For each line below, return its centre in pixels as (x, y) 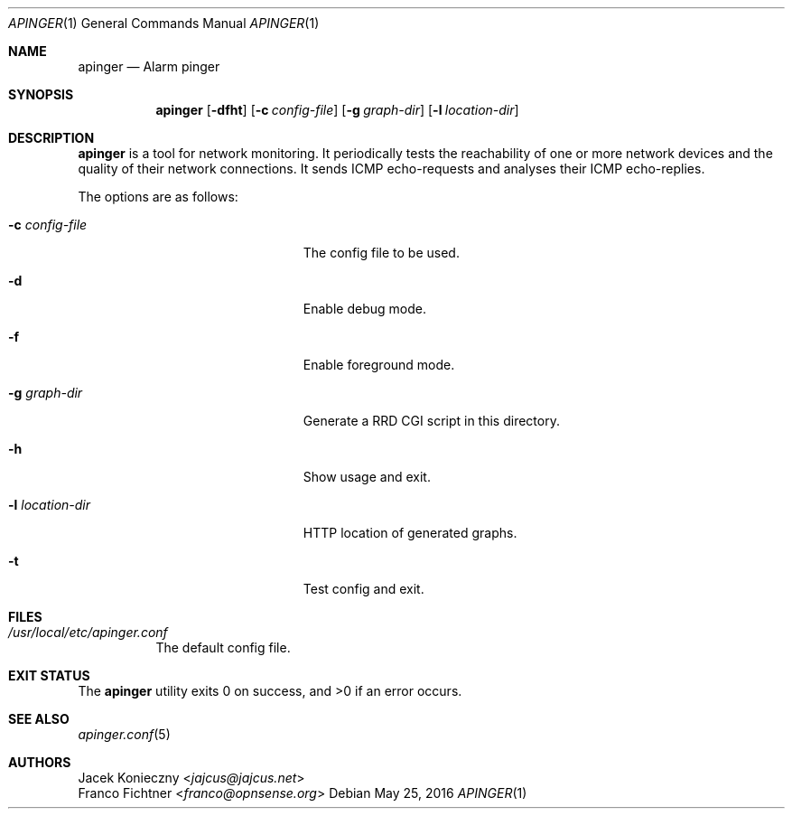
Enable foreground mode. (379, 365)
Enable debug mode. (364, 309)
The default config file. (223, 647)
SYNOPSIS (41, 94)
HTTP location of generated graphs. (410, 533)
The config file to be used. (381, 253)
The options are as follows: (158, 197)
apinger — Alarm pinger (149, 66)
